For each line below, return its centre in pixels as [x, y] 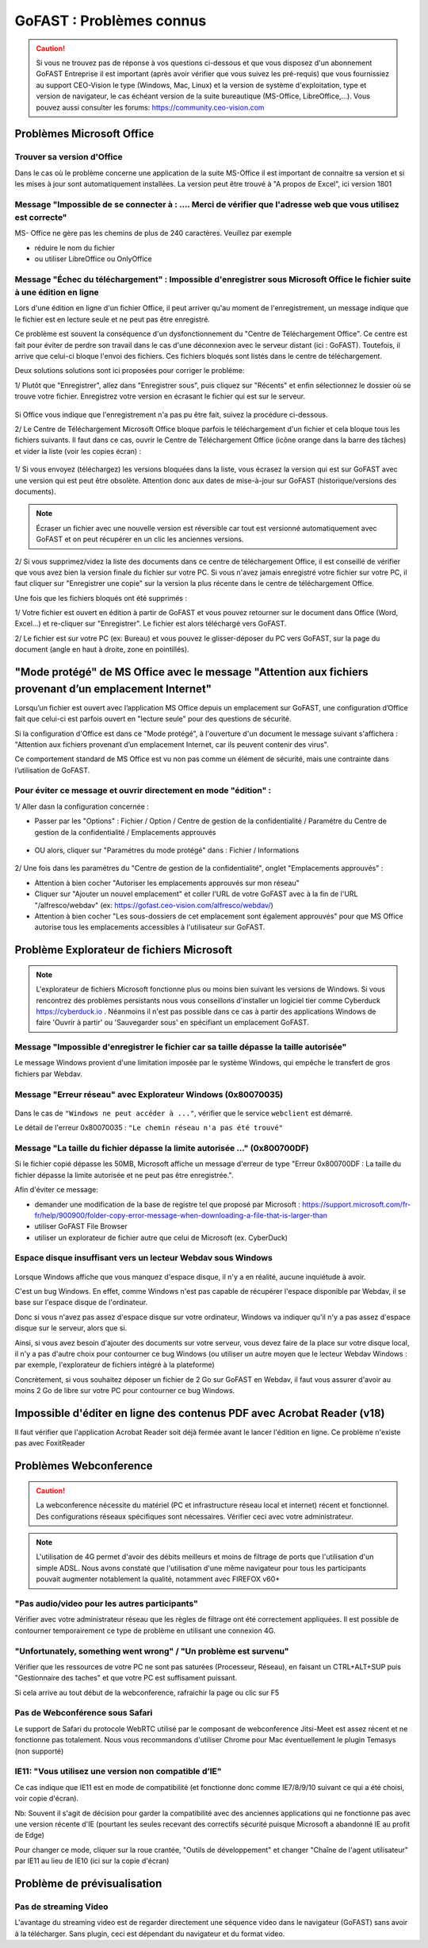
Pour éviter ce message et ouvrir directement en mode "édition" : [143, 791]
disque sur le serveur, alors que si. [71, 1328]
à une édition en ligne [57, 292]
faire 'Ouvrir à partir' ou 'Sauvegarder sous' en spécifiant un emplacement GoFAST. [172, 1022]
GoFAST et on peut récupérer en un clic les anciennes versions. [140, 539]
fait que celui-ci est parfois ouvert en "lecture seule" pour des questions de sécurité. [153, 719]
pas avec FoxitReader [50, 1443]
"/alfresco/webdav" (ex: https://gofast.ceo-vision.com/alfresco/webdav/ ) [154, 905]
